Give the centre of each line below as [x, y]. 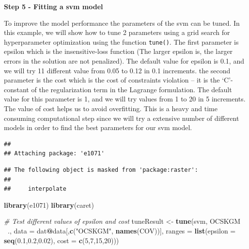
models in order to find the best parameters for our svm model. [98, 127]
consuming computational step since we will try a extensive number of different [122, 118]
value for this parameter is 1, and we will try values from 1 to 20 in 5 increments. [125, 99]
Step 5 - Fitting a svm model [54, 6]
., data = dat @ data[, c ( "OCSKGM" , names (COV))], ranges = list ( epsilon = [122, 230]
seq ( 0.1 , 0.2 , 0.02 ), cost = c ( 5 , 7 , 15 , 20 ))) [62, 240]
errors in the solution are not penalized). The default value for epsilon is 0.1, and [124, 61]
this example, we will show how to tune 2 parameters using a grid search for [117, 32]
